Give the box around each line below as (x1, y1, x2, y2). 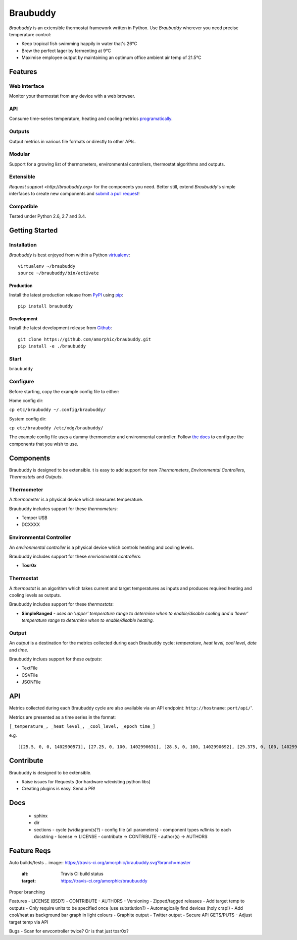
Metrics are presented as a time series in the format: (9, 714, 116, 720)
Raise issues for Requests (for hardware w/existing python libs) (21, 778, 151, 784)
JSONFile (21, 679, 41, 685)
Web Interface (9, 82, 45, 89)
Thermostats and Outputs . (9, 474, 63, 480)
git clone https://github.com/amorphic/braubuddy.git (18, 336, 151, 342)
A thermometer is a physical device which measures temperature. (9, 496, 144, 503)
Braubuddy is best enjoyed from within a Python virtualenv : (9, 252, 130, 258)
